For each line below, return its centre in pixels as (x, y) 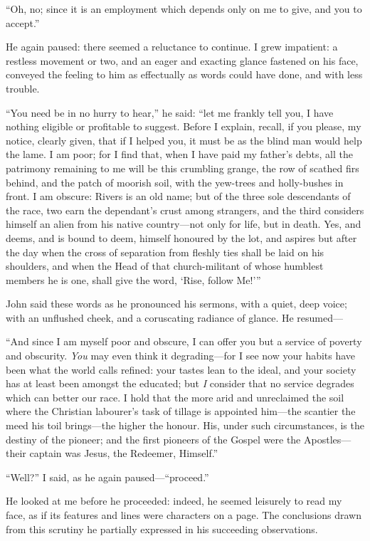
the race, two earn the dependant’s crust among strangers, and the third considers (185, 210)
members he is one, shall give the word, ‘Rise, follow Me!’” (133, 279)
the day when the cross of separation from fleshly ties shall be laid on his (165, 252)
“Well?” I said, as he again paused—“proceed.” (107, 477)
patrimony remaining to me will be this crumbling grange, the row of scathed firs (183, 168)
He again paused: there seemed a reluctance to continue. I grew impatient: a (172, 47)
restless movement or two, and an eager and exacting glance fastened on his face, (182, 60)
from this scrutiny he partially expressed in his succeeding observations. (162, 529)
